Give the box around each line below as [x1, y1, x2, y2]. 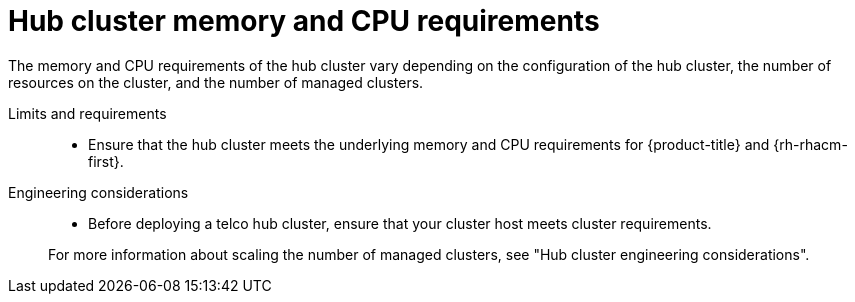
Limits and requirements [8, 104, 167, 122]
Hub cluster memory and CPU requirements [8, 4, 600, 38]
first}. [88, 152, 124, 170]
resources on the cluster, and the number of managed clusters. [8, 73, 424, 91]
